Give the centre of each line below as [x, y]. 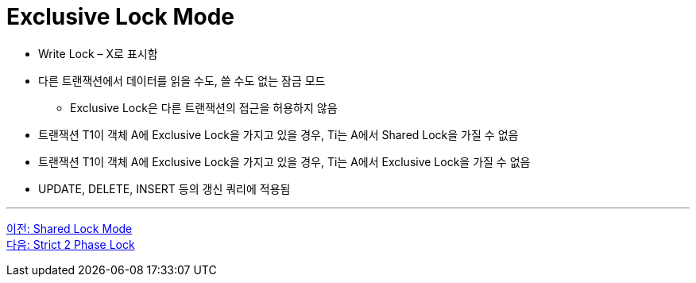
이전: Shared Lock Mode [70, 228]
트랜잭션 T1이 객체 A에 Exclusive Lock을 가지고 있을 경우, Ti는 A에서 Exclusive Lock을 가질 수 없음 [284, 161]
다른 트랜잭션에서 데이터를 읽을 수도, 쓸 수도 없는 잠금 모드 [182, 80]
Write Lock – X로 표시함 [98, 53]
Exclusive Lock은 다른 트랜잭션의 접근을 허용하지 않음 [204, 107]
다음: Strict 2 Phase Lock [71, 244]
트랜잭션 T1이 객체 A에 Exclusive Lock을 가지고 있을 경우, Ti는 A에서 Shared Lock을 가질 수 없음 [278, 134]
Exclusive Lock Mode [120, 17]
